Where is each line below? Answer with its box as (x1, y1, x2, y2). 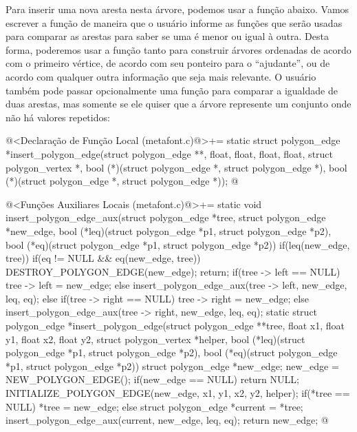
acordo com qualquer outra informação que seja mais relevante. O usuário (6, 69, 316, 83)
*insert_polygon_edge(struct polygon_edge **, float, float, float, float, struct (6, 146, 334, 161)
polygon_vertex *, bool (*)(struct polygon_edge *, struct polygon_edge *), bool (6, 160, 347, 174)
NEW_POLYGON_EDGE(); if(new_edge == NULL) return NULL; (6, 372, 299, 387)
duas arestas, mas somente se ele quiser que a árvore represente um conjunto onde (6, 96, 351, 111)
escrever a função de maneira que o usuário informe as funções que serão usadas (6, 15, 343, 30)
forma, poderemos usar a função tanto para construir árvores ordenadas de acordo (6, 42, 351, 56)
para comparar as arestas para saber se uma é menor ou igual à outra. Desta (6, 29, 329, 43)
